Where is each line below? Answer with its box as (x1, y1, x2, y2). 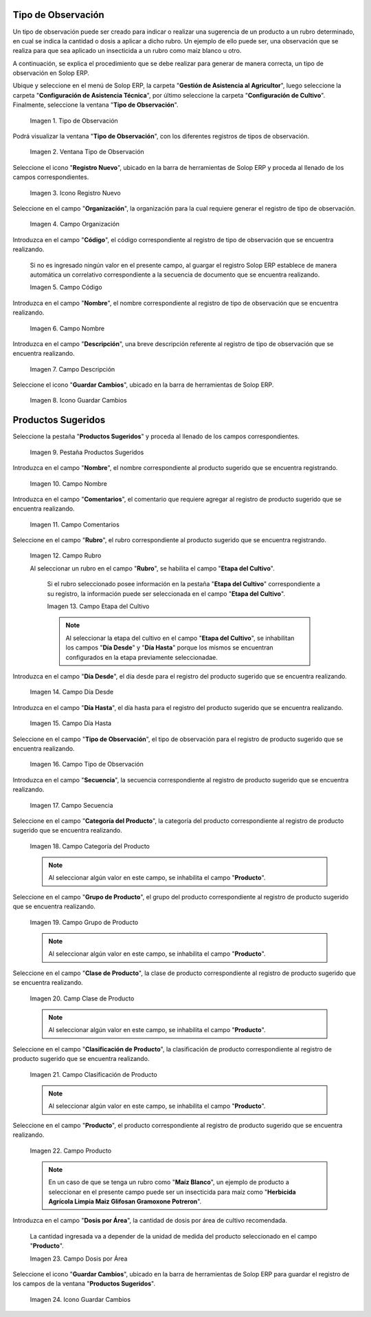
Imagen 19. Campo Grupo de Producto (30, 918, 139, 926)
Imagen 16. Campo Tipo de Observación (30, 760, 144, 769)
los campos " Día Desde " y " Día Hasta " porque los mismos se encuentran (65, 643, 274, 652)
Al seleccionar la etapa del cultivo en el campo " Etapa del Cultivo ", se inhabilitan (65, 634, 295, 642)
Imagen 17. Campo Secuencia (30, 801, 113, 809)
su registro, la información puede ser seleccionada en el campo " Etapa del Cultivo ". (47, 589, 285, 598)
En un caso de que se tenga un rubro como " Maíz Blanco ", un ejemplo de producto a (48, 1178, 290, 1186)
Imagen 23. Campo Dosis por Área (30, 1254, 128, 1263)
